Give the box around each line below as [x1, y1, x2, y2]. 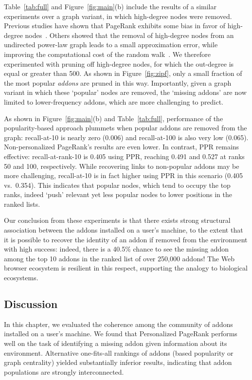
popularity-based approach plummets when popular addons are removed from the [4, 123, 247, 133]
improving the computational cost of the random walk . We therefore [4, 49, 211, 59]
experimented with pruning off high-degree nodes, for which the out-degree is [4, 58, 234, 69]
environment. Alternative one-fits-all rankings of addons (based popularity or [4, 347, 234, 358]
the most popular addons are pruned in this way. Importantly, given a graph [4, 77, 232, 88]
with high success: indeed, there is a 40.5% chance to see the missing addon [4, 244, 229, 254]
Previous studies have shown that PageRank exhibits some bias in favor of [4, 20, 226, 31]
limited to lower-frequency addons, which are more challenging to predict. [4, 96, 223, 107]
